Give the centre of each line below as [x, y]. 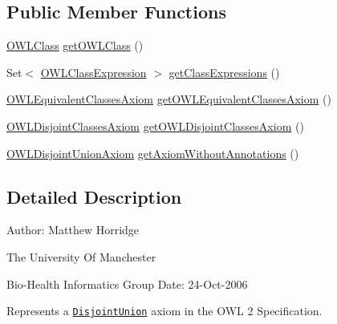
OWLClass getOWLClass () [75, 45]
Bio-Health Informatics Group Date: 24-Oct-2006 [127, 283]
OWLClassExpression [93, 72]
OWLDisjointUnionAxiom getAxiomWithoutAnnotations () [153, 153]
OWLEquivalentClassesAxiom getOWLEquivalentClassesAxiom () [169, 99]
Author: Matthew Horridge [73, 230]
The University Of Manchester [81, 256]
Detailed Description [94, 196]
